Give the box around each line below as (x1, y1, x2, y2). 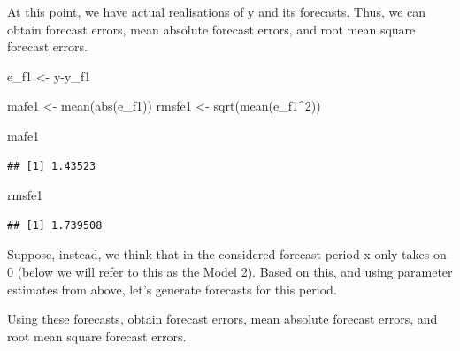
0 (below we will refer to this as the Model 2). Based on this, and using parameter (7, 262, 453, 280)
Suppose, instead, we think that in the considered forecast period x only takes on (7, 245, 447, 263)
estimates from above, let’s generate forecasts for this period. (7, 279, 337, 298)
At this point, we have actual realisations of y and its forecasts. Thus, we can (7, 3, 426, 20)
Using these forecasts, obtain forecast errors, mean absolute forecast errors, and (7, 309, 438, 328)
